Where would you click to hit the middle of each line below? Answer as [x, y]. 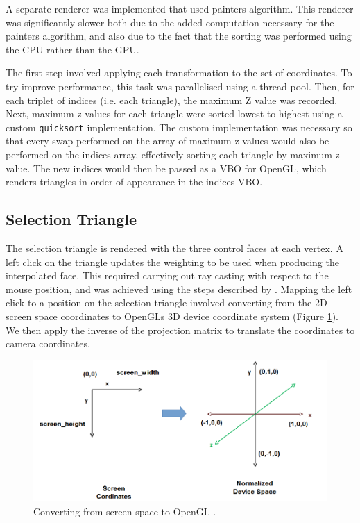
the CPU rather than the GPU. [72, 49]
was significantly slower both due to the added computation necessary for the [170, 22]
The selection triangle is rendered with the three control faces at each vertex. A [174, 248]
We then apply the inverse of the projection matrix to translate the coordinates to [180, 330]
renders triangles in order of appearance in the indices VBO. [134, 182]
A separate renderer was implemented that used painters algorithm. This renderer [180, 8]
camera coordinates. [48, 343]
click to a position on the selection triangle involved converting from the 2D [166, 302]
